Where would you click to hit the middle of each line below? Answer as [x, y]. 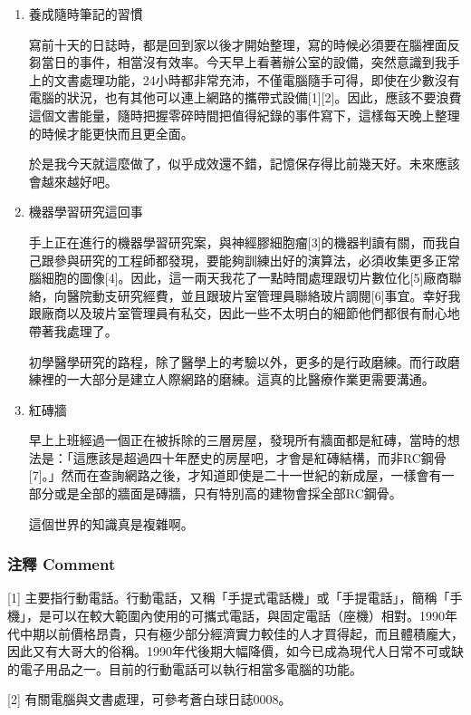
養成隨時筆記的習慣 [86, 14]
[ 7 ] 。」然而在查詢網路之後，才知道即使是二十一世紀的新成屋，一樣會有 [235, 475]
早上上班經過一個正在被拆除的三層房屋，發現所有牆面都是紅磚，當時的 [238, 440]
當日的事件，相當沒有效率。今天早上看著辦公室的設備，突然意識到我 [244, 62]
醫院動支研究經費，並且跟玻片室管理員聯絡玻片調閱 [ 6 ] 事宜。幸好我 [264, 295]
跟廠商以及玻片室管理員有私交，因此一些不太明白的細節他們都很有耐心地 [244, 313]
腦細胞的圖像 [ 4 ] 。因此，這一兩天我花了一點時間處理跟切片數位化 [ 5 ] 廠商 [239, 278]
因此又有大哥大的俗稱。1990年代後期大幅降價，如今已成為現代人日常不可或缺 [235, 651]
